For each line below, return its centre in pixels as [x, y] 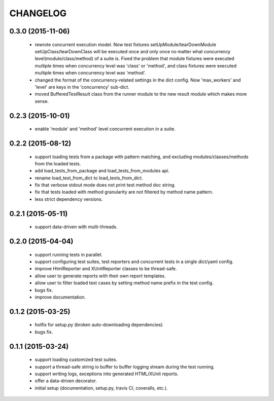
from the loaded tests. [58, 163]
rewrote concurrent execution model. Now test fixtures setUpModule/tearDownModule [126, 44]
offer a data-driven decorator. [66, 381]
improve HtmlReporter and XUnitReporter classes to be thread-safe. [106, 269]
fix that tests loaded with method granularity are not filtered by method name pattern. [124, 192]
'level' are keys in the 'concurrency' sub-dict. [82, 87]
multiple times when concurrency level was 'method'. [90, 73]
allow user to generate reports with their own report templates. [100, 276]
